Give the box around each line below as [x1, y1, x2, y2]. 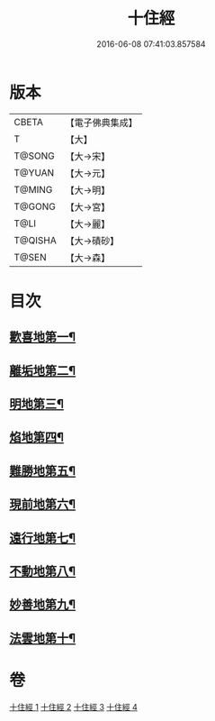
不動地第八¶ [9, 564, 76, 579]
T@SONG [13, 150, 56, 162]
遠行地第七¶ [9, 530, 76, 545]
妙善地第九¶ [9, 597, 76, 613]
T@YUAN [13, 166, 55, 178]
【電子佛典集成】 [65, 116, 138, 129]
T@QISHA [13, 233, 57, 246]
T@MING [13, 183, 53, 196]
